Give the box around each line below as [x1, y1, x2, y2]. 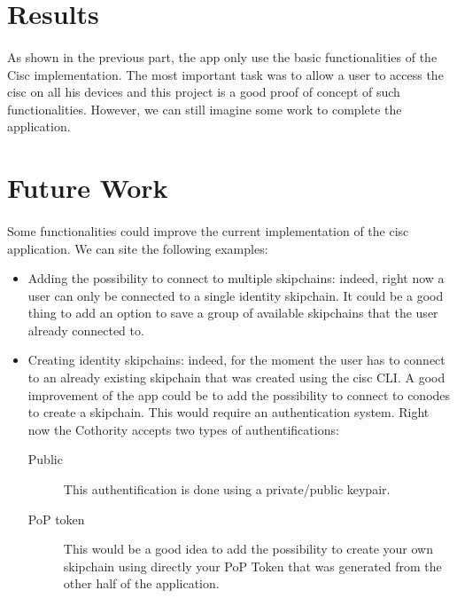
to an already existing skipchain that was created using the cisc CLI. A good [27, 368, 445, 387]
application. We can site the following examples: [7, 239, 268, 257]
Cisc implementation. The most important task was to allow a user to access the [7, 65, 444, 83]
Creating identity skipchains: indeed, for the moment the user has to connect [27, 350, 445, 369]
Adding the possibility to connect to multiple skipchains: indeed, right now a [27, 269, 445, 287]
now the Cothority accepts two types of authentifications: [27, 420, 339, 438]
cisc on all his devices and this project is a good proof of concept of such [7, 83, 400, 101]
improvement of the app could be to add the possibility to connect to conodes [27, 385, 451, 404]
